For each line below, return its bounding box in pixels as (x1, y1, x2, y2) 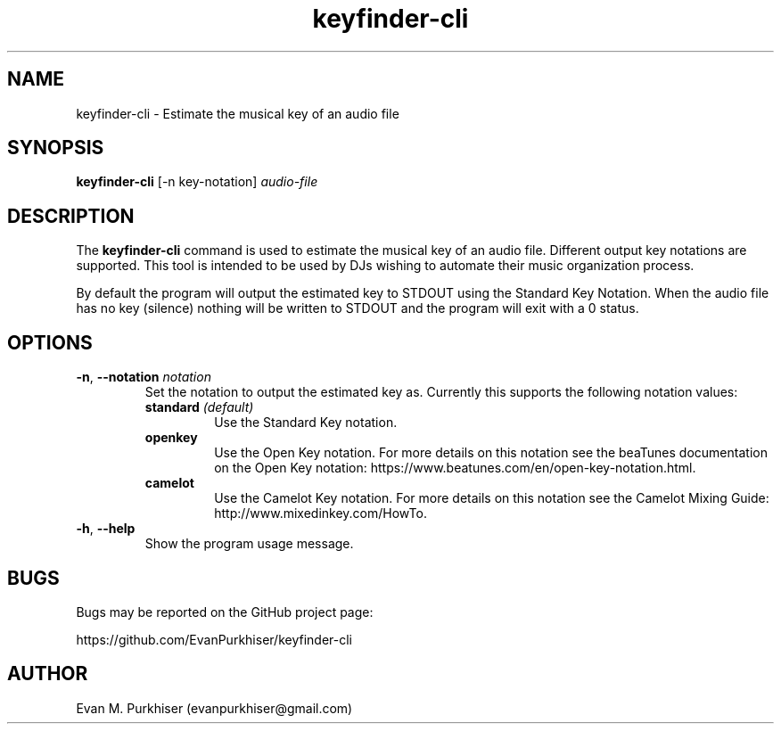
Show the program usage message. (144, 536, 354, 552)
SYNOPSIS (7, 136, 104, 160)
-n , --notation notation (76, 369, 211, 385)
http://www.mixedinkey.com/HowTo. (214, 505, 427, 522)
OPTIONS (7, 331, 93, 354)
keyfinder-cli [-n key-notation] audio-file (76, 174, 318, 190)
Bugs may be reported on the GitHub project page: (76, 604, 374, 620)
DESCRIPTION (7, 204, 135, 227)
